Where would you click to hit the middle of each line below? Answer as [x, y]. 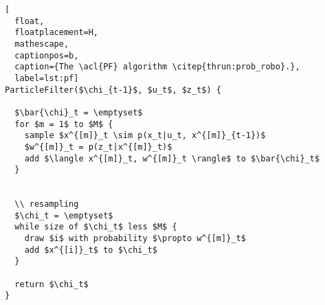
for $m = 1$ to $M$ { [64, 124]
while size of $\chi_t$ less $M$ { [96, 227]
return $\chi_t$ [52, 284]
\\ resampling [47, 204]
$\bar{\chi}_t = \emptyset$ [79, 112]
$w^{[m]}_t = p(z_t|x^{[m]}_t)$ [98, 147]
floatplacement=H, [57, 33]
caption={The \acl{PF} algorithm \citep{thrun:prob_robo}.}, [157, 67]
